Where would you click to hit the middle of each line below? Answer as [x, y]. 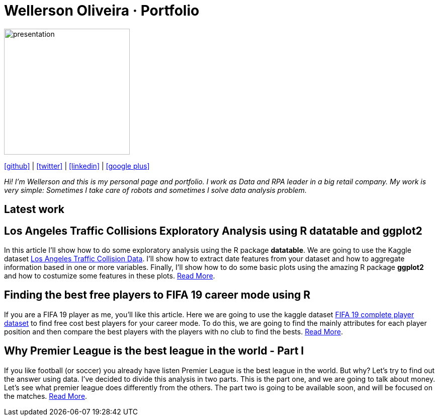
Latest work [34, 209]
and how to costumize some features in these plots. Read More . [110, 276]
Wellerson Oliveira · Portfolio [102, 11]
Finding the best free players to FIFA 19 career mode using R [157, 295]
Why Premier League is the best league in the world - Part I [154, 351]
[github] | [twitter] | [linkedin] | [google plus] [77, 166]
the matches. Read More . [46, 396]
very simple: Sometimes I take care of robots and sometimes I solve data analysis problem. [155, 190]
